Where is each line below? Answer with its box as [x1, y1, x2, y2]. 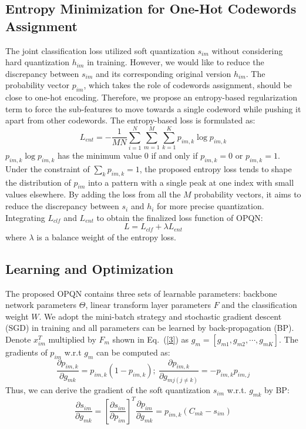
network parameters [5, 299, 77, 311]
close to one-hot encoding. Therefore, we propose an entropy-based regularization [5, 91, 298, 103]
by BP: [264, 384, 290, 396]
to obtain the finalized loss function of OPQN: [96, 211, 263, 223]
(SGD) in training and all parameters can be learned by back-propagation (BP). [5, 321, 294, 334]
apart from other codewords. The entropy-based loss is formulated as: [5, 114, 255, 126]
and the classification [221, 299, 297, 311]
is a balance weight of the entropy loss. [36, 230, 176, 243]
